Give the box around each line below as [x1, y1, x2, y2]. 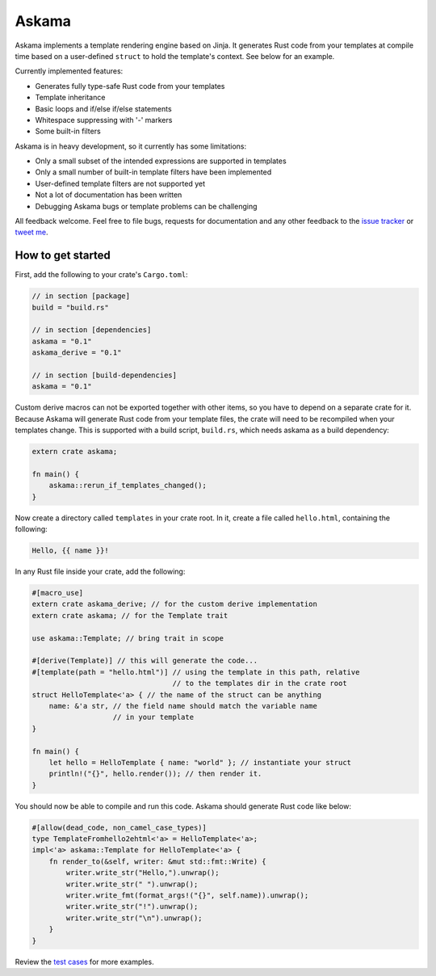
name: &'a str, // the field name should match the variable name [48, 701, 318, 710]
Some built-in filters [35, 126, 101, 137]
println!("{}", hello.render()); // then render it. [48, 769, 262, 779]
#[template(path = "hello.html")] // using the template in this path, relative [31, 667, 360, 676]
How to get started [15, 249, 111, 263]
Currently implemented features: [15, 66, 124, 76]
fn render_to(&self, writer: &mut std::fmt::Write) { [48, 856, 266, 866]
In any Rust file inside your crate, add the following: [15, 566, 186, 577]
